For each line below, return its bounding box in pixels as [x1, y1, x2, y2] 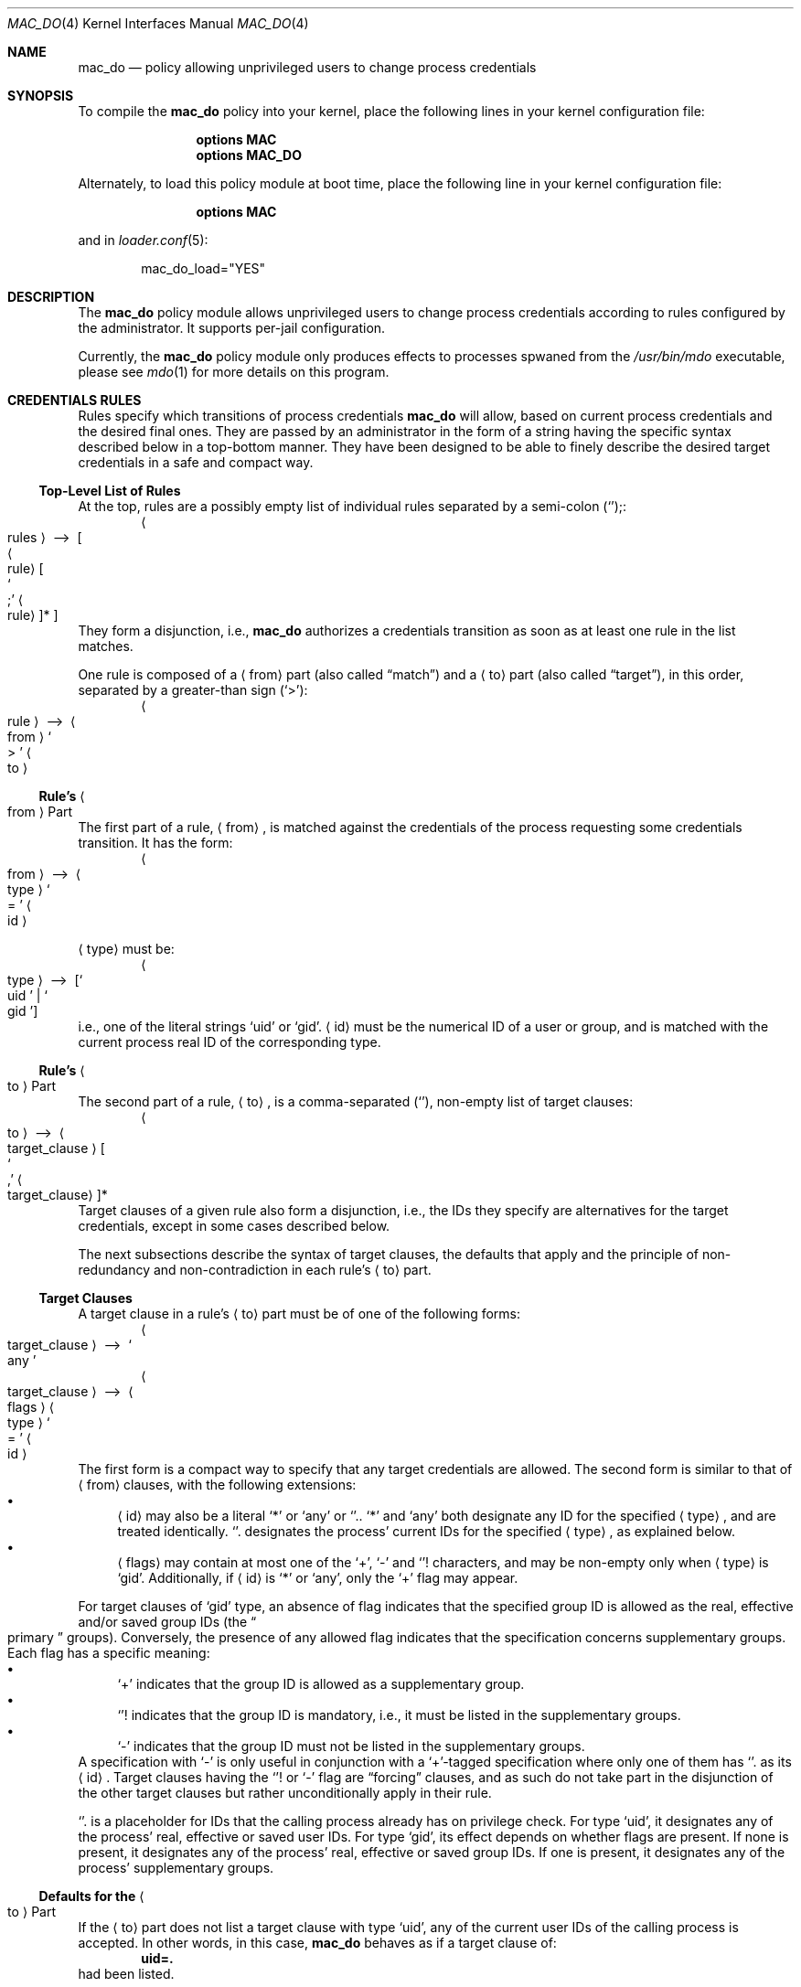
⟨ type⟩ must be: [78, 941, 175, 956]
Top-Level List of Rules [38, 483, 181, 498]
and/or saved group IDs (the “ [78, 1614, 257, 1629]
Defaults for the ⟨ [38, 1888, 144, 1904]
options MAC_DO [196, 147, 302, 163]
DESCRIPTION [7, 289, 95, 304]
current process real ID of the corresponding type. [78, 1034, 381, 1050]
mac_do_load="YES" [141, 261, 266, 276]
